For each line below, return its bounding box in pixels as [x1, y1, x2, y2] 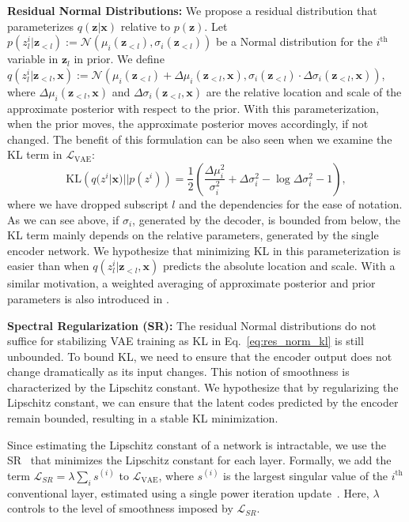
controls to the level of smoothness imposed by [7, 500, 233, 516]
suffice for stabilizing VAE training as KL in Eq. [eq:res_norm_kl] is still [7, 332, 364, 349]
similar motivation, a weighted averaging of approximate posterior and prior [7, 275, 376, 291]
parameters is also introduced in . [7, 290, 169, 306]
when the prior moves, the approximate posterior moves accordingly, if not [7, 115, 369, 132]
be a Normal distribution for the [215, 33, 373, 50]
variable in [7, 51, 59, 67]
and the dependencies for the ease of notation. [179, 195, 403, 212]
